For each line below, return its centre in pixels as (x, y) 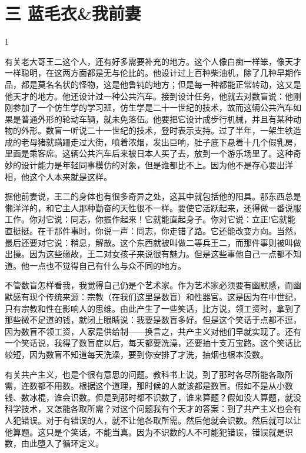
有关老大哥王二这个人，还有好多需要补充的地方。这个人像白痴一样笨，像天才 (153, 61)
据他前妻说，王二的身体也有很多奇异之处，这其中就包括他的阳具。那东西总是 (153, 196)
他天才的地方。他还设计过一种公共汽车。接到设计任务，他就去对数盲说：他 (149, 96)
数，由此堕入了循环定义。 (54, 443)
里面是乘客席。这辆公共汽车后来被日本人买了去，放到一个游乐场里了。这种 (149, 153)
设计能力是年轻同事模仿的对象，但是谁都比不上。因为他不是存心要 (149, 165)
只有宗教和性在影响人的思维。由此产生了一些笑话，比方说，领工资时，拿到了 (153, 308)
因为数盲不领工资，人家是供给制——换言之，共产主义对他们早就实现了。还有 (153, 331)
